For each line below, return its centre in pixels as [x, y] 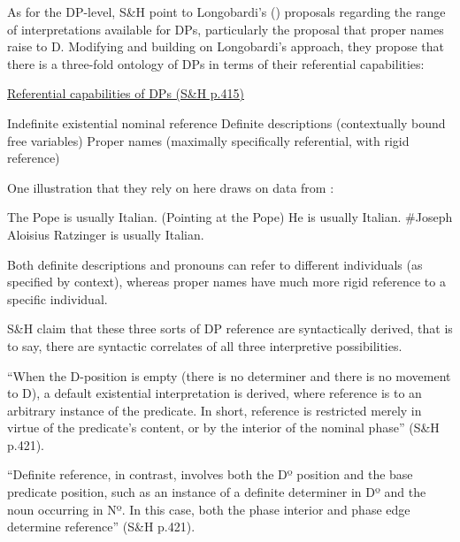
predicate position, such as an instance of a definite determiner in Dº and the [217, 492]
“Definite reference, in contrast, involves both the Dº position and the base [210, 474]
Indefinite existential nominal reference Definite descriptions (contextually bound [226, 122]
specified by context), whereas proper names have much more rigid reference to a [226, 282]
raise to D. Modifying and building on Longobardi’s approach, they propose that [226, 46]
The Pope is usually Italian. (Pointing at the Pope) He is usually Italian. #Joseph [230, 217]
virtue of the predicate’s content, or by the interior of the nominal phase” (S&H [223, 427]
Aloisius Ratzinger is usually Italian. [106, 234]
